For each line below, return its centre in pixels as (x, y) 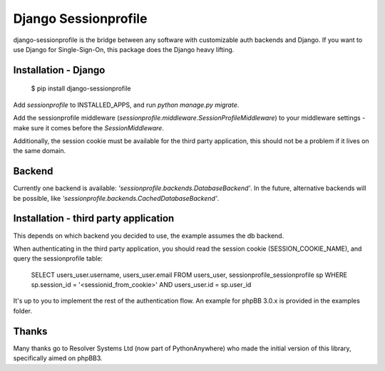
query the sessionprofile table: (58, 258)
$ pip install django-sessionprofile (81, 88)
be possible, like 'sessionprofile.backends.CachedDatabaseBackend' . (116, 198)
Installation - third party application (94, 218)
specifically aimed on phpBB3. (58, 358)
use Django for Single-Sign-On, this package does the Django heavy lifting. (124, 49)
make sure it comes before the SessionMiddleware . (88, 127)
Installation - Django (59, 70)
